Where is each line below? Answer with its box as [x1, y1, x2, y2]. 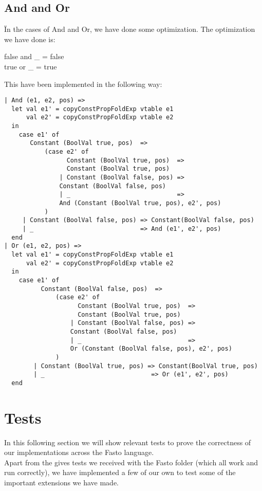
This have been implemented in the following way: [4, 78, 162, 89]
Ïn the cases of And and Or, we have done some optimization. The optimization [4, 24, 255, 34]
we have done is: [4, 33, 55, 44]
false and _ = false [4, 51, 64, 62]
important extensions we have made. [4, 477, 119, 487]
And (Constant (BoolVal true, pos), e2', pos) [59, 199, 221, 207]
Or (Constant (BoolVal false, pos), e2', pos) [70, 345, 232, 353]
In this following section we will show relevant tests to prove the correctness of [4, 437, 251, 447]
